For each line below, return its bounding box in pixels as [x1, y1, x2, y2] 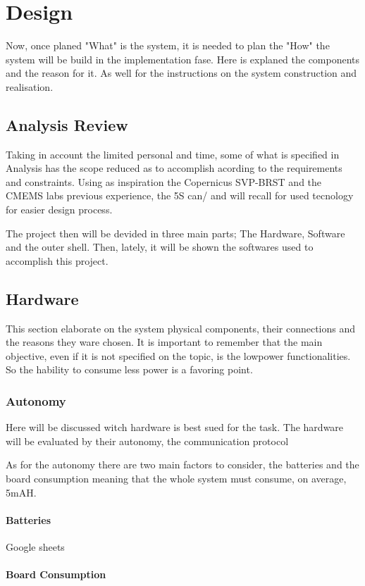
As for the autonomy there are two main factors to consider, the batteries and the [6, 457, 359, 472]
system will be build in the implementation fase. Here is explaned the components [6, 51, 360, 66]
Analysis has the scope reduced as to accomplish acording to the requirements [6, 161, 342, 175]
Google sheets [6, 540, 65, 554]
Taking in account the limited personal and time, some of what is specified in [6, 146, 340, 161]
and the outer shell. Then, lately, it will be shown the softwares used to [6, 239, 314, 254]
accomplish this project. [6, 253, 109, 268]
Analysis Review [6, 113, 128, 135]
